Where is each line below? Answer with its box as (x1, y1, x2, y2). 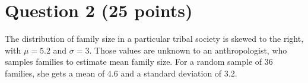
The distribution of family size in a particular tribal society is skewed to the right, (5, 32, 304, 45)
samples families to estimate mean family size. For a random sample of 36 (5, 55, 273, 68)
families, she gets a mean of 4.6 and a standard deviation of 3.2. (5, 67, 237, 79)
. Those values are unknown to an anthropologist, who (89, 44, 287, 56)
